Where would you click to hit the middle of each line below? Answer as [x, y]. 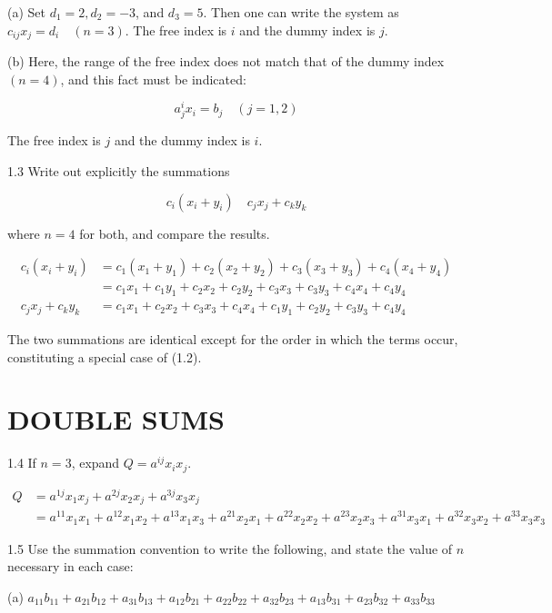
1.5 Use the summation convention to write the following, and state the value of [230, 548]
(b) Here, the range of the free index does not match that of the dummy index [226, 61]
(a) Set [26, 12]
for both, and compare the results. [175, 233]
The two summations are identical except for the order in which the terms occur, [233, 338]
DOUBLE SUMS [116, 419]
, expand [95, 463]
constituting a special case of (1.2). [105, 356]
